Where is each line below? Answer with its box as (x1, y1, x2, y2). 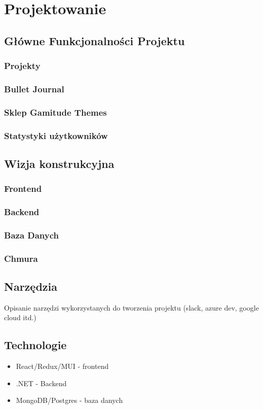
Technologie (4, 337, 67, 353)
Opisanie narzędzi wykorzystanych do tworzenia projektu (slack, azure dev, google (4, 302, 259, 313)
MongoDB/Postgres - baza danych (16, 395, 123, 405)
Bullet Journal (4, 82, 64, 95)
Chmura (4, 252, 38, 264)
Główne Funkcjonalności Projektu (4, 32, 185, 48)
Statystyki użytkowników (4, 129, 108, 142)
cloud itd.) (4, 312, 36, 323)
